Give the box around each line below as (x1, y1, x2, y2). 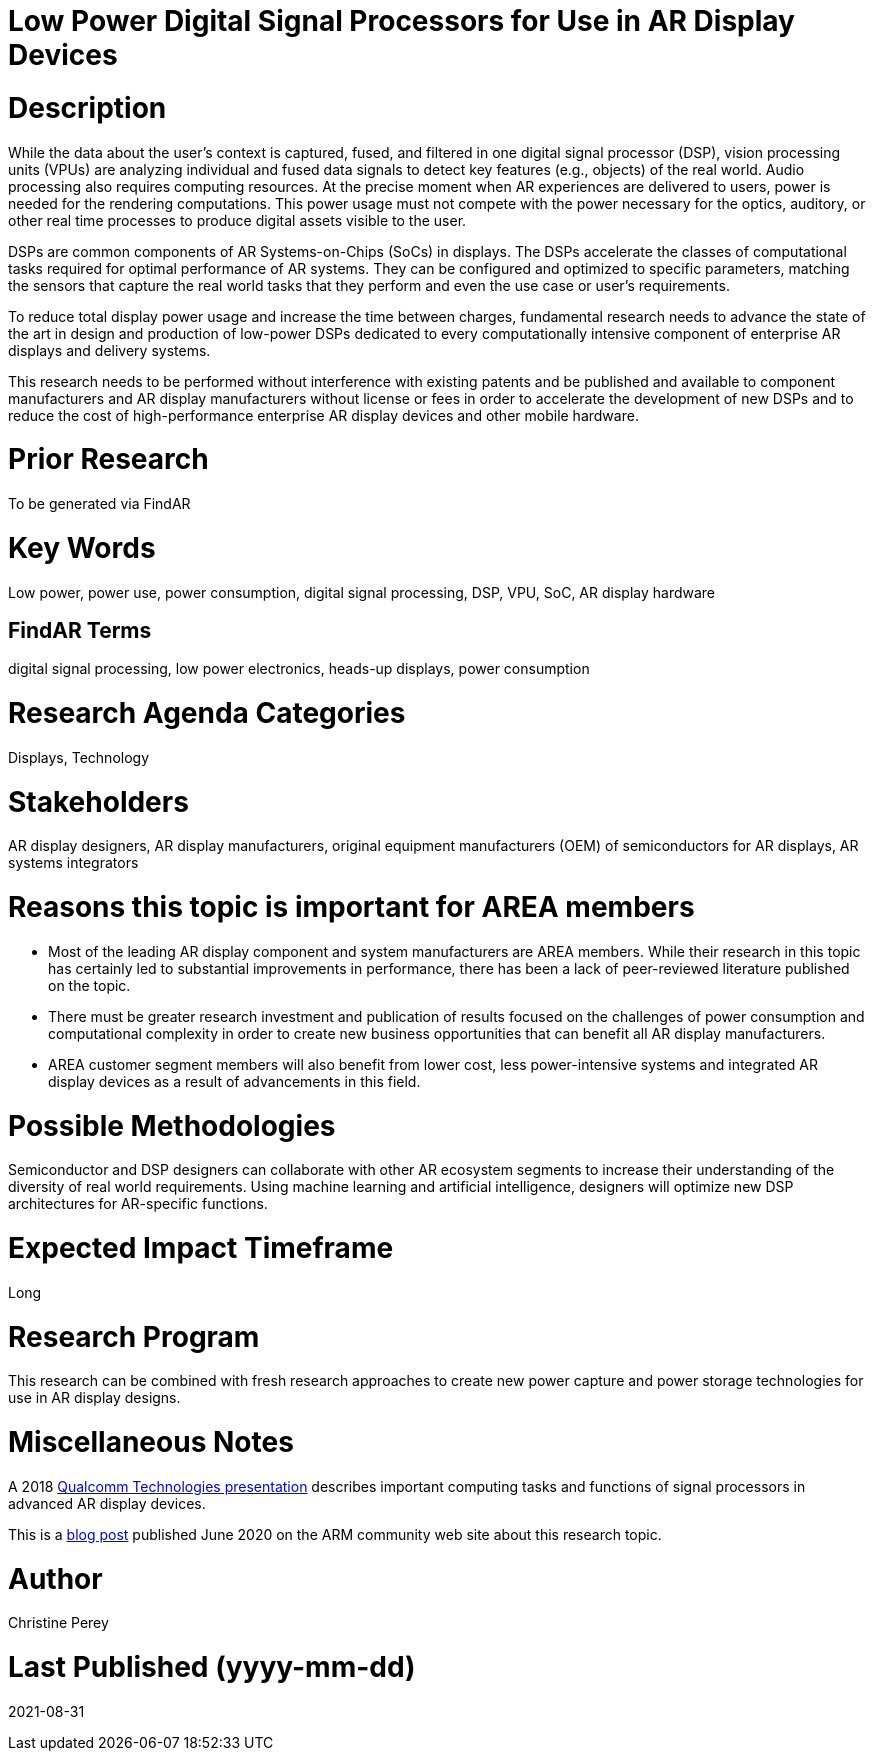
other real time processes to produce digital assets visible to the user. (8, 211, 467, 229)
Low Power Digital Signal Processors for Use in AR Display (8, 4, 795, 38)
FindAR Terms (8, 617, 152, 643)
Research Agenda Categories (8, 696, 406, 731)
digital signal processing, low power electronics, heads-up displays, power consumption (8, 660, 590, 678)
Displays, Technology (8, 748, 150, 766)
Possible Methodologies (8, 1108, 336, 1143)
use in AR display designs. (8, 1389, 181, 1407)
